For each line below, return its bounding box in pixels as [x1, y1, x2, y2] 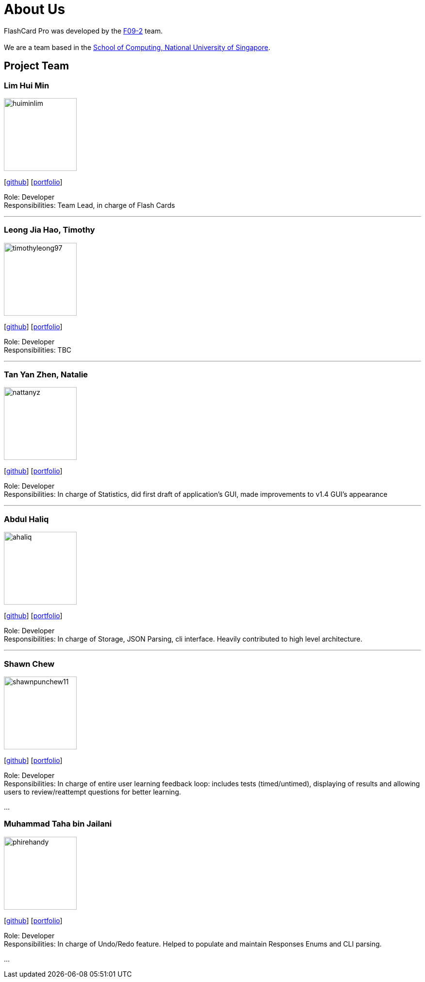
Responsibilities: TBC [4, 345, 72, 354]
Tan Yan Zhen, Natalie [4, 370, 88, 380]
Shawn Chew [4, 659, 55, 669]
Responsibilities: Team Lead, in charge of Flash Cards [4, 201, 175, 209]
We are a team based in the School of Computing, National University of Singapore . [4, 43, 271, 51]
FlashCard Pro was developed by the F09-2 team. [4, 26, 163, 35]
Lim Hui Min [4, 80, 49, 90]
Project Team [4, 60, 69, 72]
